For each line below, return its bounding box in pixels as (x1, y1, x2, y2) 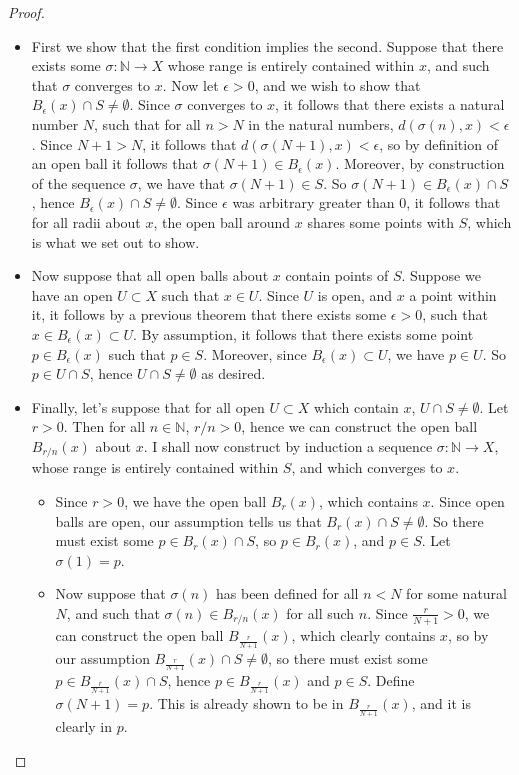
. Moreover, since (203, 343, 307, 364)
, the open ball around (153, 211, 291, 232)
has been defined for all (216, 583, 359, 604)
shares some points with (307, 211, 454, 232)
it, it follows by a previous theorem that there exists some (31, 304, 387, 325)
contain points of (285, 265, 389, 286)
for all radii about (31, 211, 141, 232)
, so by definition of (379, 133, 498, 154)
